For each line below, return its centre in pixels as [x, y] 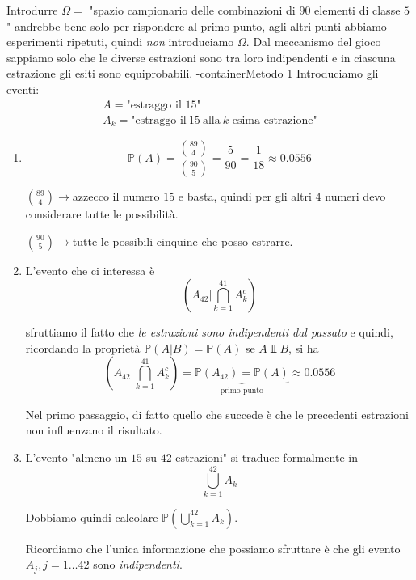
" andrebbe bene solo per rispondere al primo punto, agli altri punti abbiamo [197, 25]
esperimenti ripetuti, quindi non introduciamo [120, 42]
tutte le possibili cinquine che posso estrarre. [183, 241]
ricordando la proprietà [83, 347]
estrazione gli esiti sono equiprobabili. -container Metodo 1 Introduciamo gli [193, 73]
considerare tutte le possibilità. [102, 213]
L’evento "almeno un [76, 457]
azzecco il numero [116, 195]
